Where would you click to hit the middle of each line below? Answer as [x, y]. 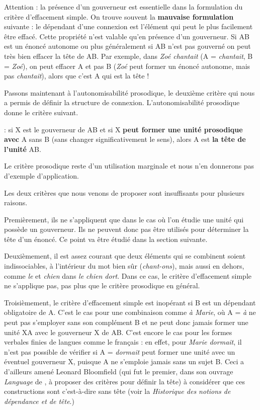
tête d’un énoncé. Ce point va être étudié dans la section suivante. [106, 239]
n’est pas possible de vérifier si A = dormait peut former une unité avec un [120, 351]
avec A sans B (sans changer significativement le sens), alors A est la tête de [125, 139]
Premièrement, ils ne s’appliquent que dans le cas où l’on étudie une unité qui [124, 219]
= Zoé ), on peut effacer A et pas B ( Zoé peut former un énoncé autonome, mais [127, 66]
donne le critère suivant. [41, 112]
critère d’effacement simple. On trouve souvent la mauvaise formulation [119, 16]
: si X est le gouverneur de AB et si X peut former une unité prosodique [123, 129]
